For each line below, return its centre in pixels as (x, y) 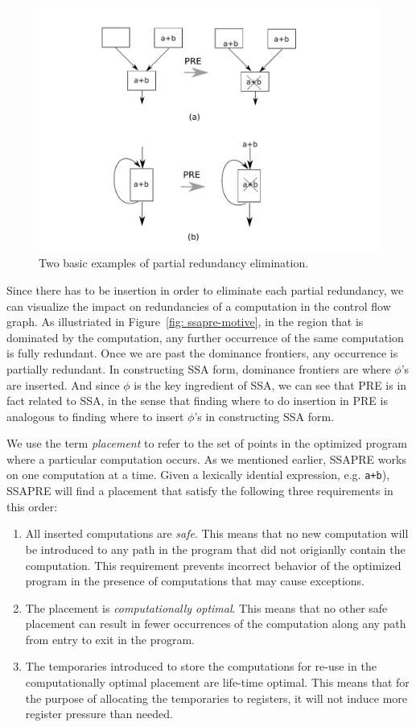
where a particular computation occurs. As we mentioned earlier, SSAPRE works (206, 459)
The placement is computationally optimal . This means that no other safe (206, 607)
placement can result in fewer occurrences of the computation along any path (216, 624)
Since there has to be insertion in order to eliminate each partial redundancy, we (205, 289)
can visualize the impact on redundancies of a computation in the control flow (199, 306)
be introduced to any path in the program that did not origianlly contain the (215, 549)
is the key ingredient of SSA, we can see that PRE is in (270, 384)
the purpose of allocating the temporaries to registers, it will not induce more (216, 698)
